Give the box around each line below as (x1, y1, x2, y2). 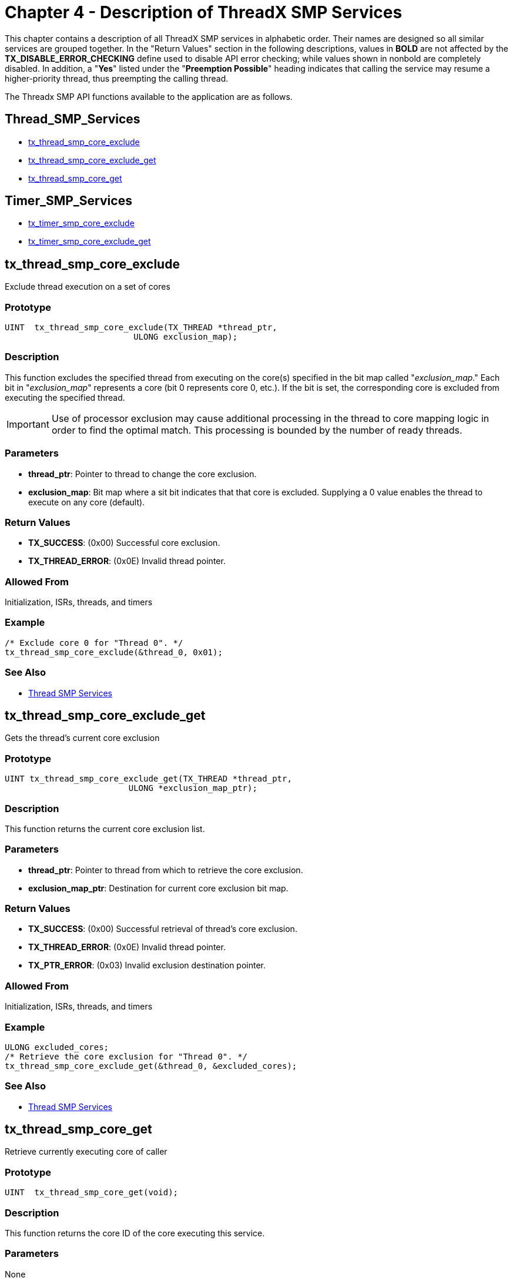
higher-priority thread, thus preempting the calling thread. (5, 73, 229, 83)
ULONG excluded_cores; (5, 1042, 109, 1052)
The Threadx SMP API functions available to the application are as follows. (5, 91, 293, 102)
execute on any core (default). (28, 497, 145, 507)
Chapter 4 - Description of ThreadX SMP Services (5, 2, 403, 22)
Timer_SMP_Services (5, 193, 132, 209)
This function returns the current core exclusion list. (5, 823, 205, 834)
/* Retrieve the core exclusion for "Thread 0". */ (5, 1051, 248, 1061)
